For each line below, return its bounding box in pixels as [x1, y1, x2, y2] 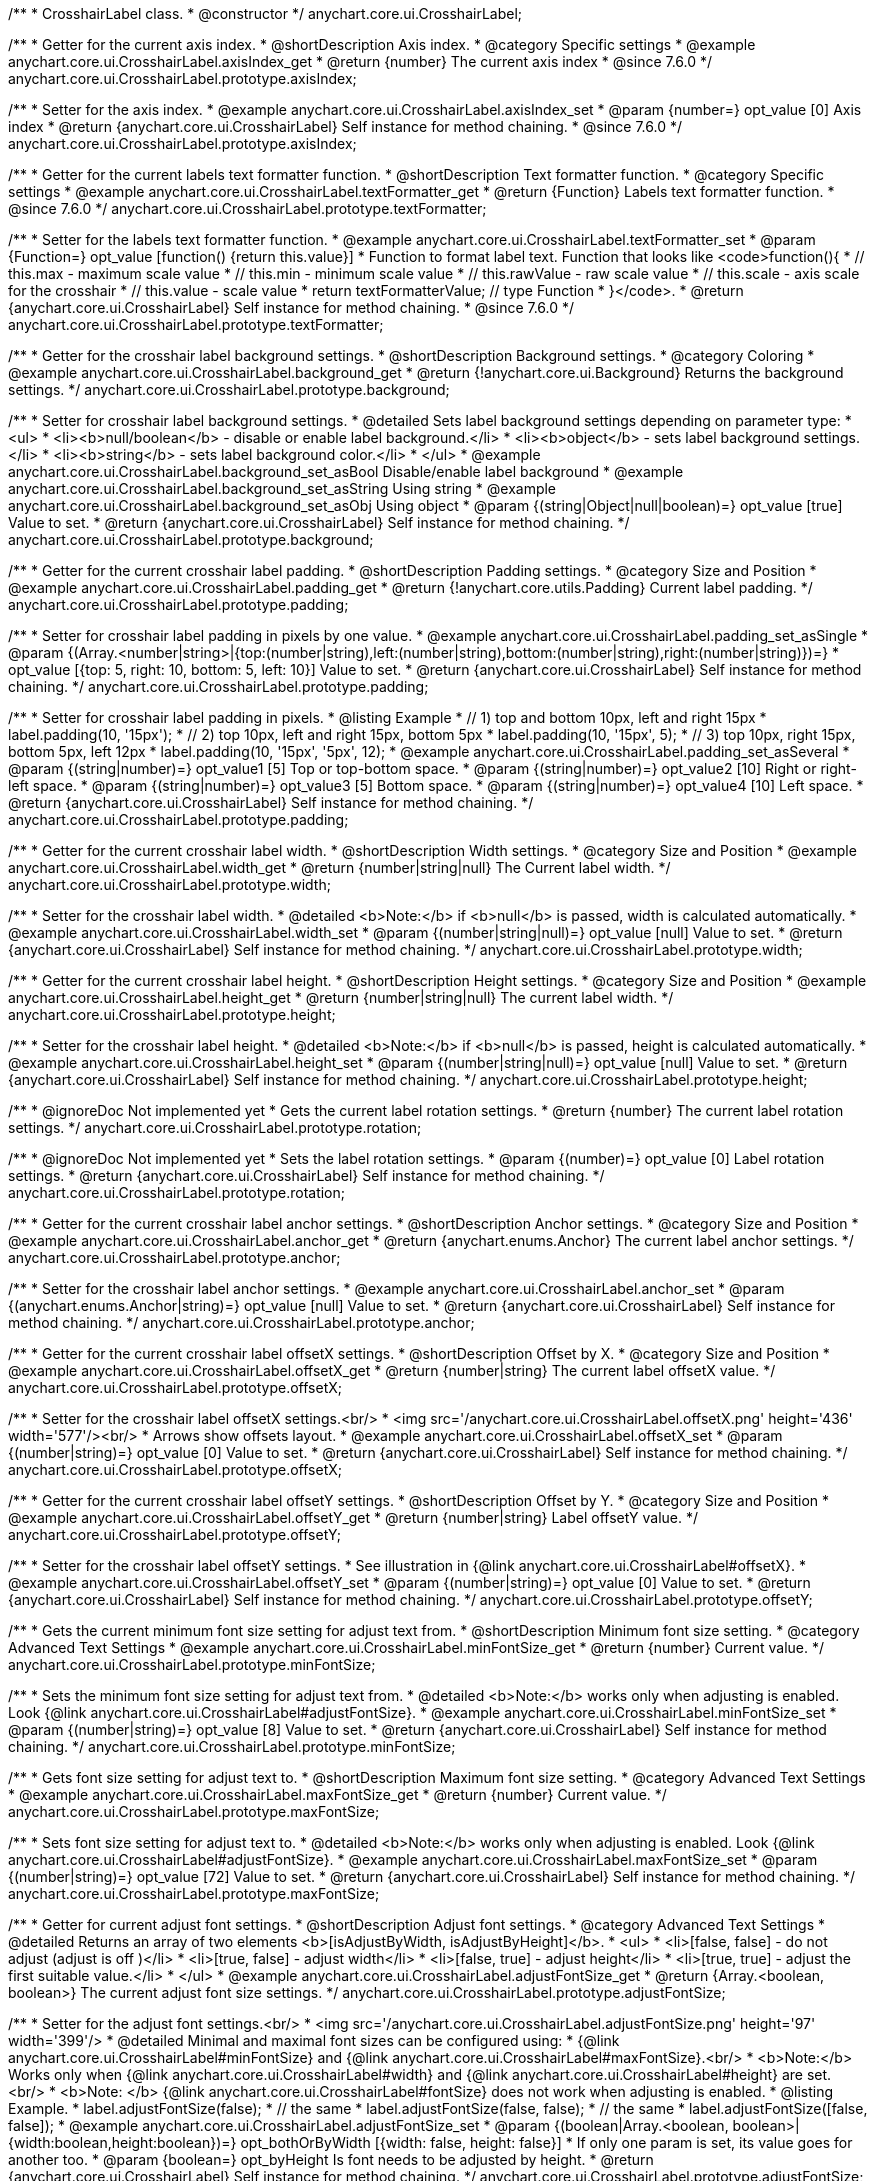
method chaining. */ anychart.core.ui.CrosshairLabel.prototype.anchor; [8, 1314, 475, 1331]
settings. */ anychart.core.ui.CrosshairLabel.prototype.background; [8, 381, 450, 398]
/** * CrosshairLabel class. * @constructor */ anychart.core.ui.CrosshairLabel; [8, 5, 523, 22]
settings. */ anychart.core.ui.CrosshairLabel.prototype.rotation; [8, 1119, 422, 1136]
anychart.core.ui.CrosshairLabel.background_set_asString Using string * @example [8, 480, 557, 497]
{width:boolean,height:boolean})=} [8, 2134, 237, 2151]
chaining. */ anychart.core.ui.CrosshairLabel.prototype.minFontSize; [8, 1738, 456, 1755]
